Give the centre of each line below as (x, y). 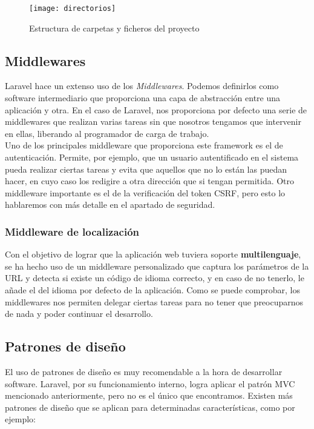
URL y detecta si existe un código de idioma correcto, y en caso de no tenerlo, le (155, 278)
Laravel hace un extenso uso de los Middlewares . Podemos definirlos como (142, 86)
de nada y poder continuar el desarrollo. (79, 314)
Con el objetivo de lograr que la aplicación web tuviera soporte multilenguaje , (153, 254)
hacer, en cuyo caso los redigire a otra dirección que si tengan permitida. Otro (150, 181)
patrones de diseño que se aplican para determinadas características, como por (150, 407)
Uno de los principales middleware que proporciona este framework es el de (144, 145)
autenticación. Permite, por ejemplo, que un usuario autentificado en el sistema (152, 157)
